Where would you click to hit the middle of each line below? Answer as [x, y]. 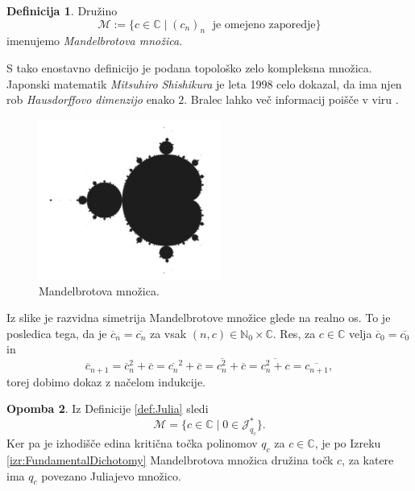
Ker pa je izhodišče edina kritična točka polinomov [132, 443]
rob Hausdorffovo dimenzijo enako [91, 99]
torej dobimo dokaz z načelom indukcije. [106, 381]
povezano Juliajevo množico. [111, 475]
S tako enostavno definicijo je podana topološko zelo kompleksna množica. [189, 67]
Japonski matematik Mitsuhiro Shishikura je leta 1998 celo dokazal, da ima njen [204, 83]
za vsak [168, 333]
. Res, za [294, 333]
